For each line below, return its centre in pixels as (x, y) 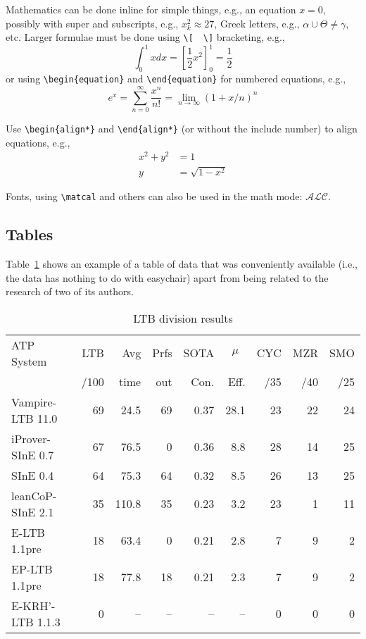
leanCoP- (34, 495)
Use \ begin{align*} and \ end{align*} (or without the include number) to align (182, 128)
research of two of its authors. (70, 291)
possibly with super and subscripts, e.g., (92, 23)
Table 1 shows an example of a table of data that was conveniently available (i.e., (182, 263)
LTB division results (183, 318)
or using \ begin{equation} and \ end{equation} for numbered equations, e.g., (176, 79)
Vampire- (34, 402)
